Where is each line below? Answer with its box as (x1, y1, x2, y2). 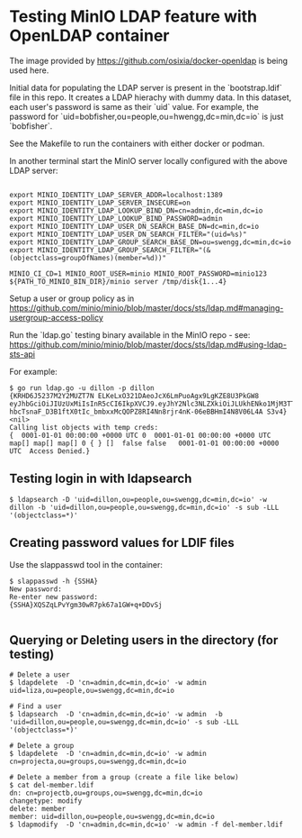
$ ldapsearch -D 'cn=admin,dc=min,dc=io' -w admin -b (9, 710, 223, 719)
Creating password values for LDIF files (9, 535, 235, 551)
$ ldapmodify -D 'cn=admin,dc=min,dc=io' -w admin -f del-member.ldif (9, 820, 283, 830)
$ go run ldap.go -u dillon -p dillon (9, 383, 155, 393)
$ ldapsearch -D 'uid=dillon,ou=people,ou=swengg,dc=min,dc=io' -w (9, 495, 268, 504)
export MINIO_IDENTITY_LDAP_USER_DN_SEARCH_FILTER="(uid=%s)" (9, 230, 247, 239)
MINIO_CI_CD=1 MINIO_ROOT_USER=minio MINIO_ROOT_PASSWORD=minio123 (9, 269, 268, 278)
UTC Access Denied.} (9, 446, 91, 456)
